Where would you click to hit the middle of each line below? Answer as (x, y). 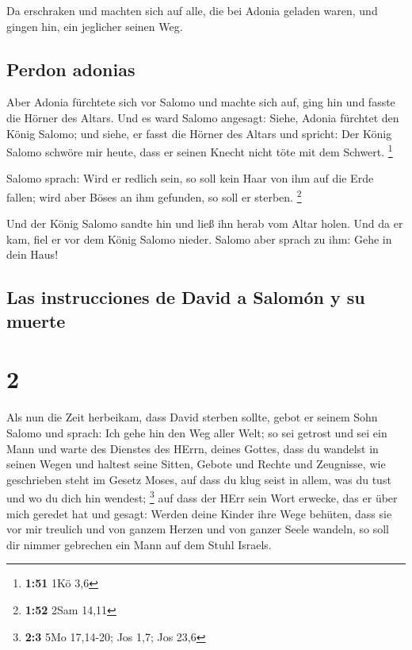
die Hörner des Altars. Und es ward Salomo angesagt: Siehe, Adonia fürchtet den (203, 117)
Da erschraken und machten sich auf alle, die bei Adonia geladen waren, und (192, 10)
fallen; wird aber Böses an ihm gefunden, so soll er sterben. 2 (154, 196)
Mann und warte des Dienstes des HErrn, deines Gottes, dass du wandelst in (193, 448)
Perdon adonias (71, 69)
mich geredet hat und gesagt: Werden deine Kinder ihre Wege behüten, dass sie (199, 513)
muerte (36, 320)
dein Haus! (32, 254)
